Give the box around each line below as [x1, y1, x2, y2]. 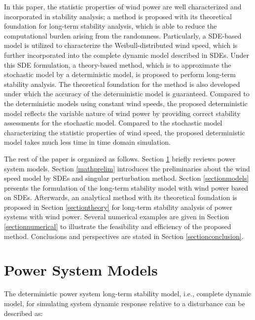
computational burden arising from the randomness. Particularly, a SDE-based [4, 30, 242, 40]
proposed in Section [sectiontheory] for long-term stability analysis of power [4, 201, 233, 212]
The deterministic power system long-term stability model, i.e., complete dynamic [4, 288, 252, 299]
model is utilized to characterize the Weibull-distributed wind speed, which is [4, 40, 238, 50]
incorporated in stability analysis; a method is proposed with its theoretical [4, 11, 232, 21]
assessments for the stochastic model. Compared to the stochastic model [4, 118, 222, 128]
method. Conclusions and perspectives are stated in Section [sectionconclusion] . [4, 231, 244, 241]
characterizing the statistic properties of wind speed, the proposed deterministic [4, 127, 245, 137]
